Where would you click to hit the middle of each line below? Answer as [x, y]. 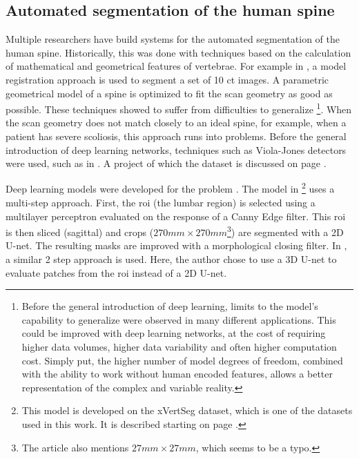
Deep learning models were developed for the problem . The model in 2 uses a [170, 188]
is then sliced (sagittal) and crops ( [80, 232]
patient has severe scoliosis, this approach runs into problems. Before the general [176, 136]
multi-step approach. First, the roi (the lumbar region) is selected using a [161, 203]
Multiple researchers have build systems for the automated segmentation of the [173, 39]
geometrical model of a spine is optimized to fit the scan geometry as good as [169, 93]
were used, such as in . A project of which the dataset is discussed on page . [166, 163]
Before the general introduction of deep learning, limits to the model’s [170, 306]
